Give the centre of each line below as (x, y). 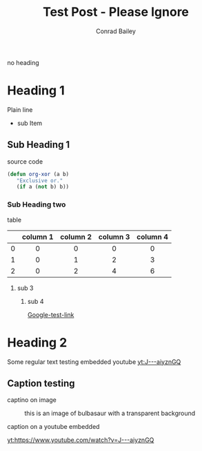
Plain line (20, 109)
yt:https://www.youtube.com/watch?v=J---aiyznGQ (81, 440)
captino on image (32, 400)
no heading (23, 62)
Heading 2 (37, 342)
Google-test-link (51, 314)
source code (25, 161)
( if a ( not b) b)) (43, 187)
